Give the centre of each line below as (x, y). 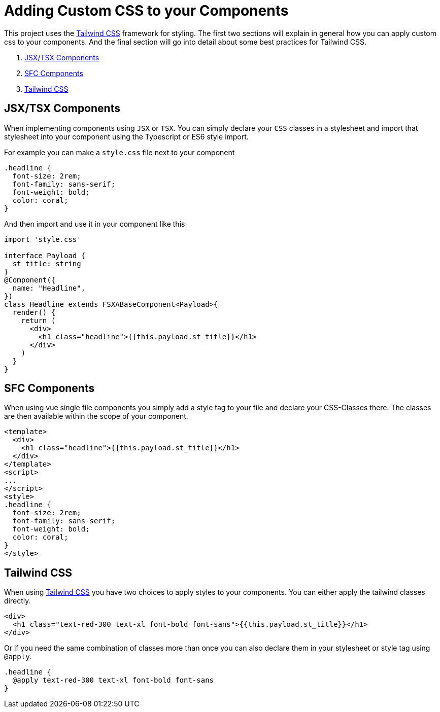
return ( (38, 320)
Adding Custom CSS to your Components (146, 11)
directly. (18, 601)
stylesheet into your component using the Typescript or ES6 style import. (126, 136)
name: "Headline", (49, 288)
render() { (34, 312)
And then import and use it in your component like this (95, 224)
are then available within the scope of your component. (96, 416)
